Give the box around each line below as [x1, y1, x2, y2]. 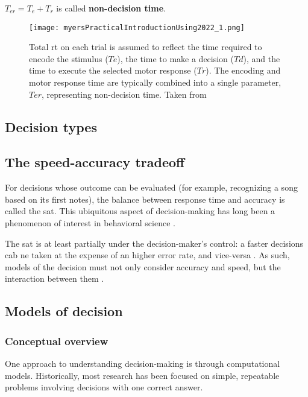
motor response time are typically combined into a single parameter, [29, 76, 281, 89]
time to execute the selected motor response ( [29, 64, 197, 77]
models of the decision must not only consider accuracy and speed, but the [5, 260, 281, 273]
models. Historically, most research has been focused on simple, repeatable [5, 369, 280, 381]
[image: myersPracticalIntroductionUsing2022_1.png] [29, 23, 245, 32]
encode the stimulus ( [29, 52, 108, 65]
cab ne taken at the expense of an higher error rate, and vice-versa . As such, [5, 249, 290, 261]
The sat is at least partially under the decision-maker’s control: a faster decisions [5, 237, 304, 249]
